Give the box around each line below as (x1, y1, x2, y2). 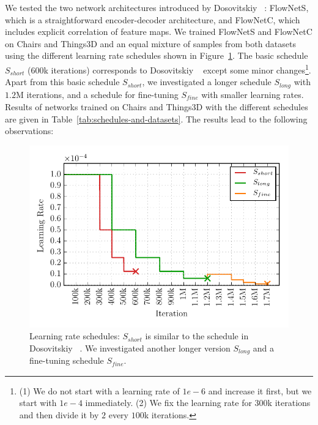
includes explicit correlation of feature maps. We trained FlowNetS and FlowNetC (5, 25, 312, 38)
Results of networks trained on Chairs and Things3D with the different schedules (5, 100, 308, 113)
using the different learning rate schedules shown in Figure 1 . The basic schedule (5, 49, 308, 62)
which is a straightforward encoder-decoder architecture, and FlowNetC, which (5, 13, 300, 26)
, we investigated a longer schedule (142, 75, 272, 88)
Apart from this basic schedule (5, 75, 120, 88)
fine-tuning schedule (29, 354, 104, 367)
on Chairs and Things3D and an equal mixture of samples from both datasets (5, 37, 297, 50)
